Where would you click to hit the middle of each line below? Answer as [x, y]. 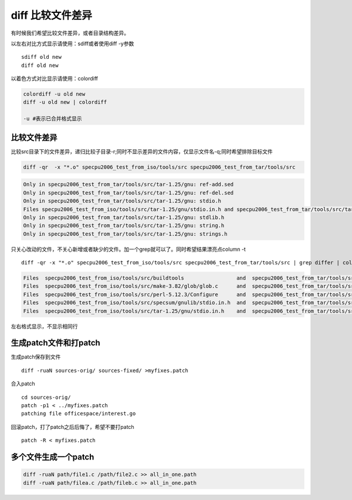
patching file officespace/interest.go [79, 414]
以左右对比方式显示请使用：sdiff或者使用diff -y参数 [72, 43]
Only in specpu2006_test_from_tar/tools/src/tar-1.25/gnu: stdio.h [122, 201]
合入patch [23, 384]
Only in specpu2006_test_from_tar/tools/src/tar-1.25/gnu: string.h [124, 226]
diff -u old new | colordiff [65, 102]
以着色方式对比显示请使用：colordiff [54, 79]
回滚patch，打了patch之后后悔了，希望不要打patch [72, 427]
